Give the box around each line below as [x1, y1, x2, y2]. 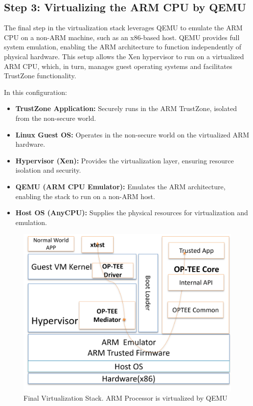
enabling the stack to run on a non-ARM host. [15, 191, 155, 201]
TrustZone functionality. [4, 70, 76, 81]
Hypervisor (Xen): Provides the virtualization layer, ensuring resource [15, 155, 234, 165]
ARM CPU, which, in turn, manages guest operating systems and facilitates [4, 61, 232, 71]
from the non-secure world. [15, 113, 96, 123]
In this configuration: [4, 87, 67, 97]
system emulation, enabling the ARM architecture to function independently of [4, 42, 242, 52]
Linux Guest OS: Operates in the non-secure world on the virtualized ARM [15, 129, 250, 139]
